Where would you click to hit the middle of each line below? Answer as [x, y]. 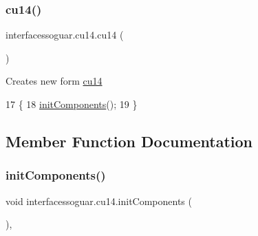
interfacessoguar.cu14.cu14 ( [65, 35]
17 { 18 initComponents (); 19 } [72, 104]
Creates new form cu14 [54, 81]
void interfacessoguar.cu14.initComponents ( [99, 201]
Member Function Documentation [129, 141]
